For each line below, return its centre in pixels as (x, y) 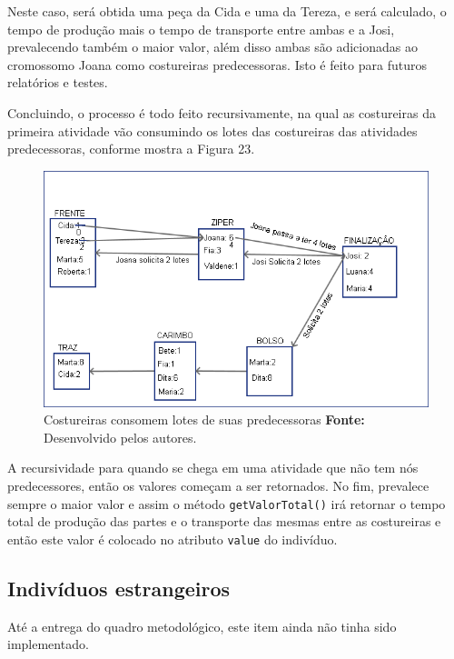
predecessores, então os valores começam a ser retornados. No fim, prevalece (218, 485)
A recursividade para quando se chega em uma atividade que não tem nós (213, 468)
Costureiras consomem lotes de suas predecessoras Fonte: (204, 419)
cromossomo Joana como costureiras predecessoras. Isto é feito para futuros (217, 64)
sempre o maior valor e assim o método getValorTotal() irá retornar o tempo (227, 503)
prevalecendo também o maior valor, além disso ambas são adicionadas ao (212, 47)
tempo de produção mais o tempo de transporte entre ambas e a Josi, (201, 29)
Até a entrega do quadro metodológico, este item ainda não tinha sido (202, 626)
